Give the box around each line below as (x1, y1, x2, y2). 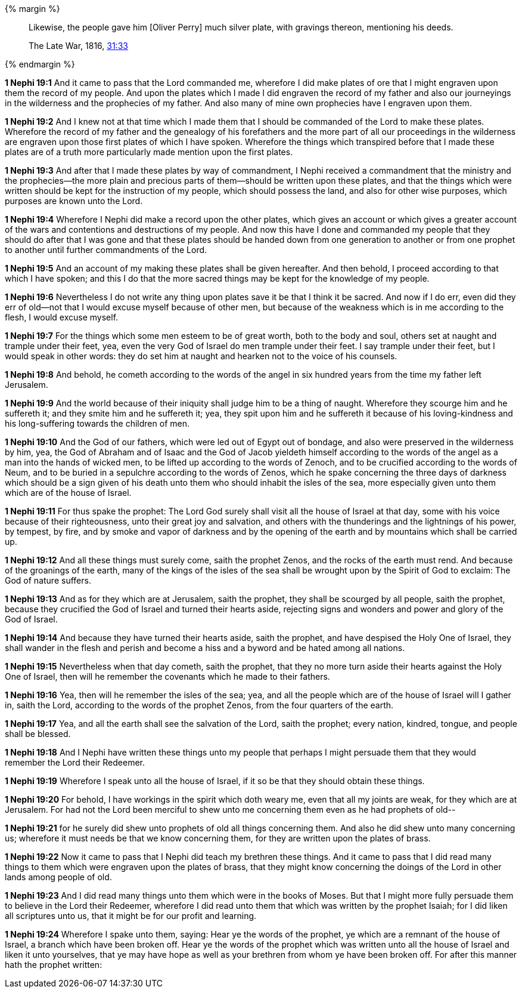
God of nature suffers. (5, 575, 91, 585)
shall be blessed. (5, 729, 71, 739)
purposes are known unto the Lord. (5, 196, 143, 206)
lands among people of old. (5, 872, 112, 882)
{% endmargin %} (5, 59, 75, 69)
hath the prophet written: (5, 960, 102, 970)
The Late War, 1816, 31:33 (29, 41, 128, 51)
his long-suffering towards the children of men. (5, 418, 189, 428)
